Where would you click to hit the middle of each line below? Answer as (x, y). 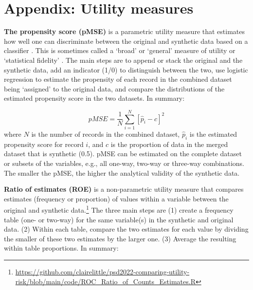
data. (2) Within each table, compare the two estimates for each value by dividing (126, 229)
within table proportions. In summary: (61, 248)
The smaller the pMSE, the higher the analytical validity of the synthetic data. (122, 172)
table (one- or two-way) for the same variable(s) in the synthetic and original (119, 219)
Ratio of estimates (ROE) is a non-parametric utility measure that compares (124, 189)
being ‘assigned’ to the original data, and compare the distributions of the (114, 88)
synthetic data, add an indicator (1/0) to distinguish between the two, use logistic (126, 69)
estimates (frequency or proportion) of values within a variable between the (116, 198)
